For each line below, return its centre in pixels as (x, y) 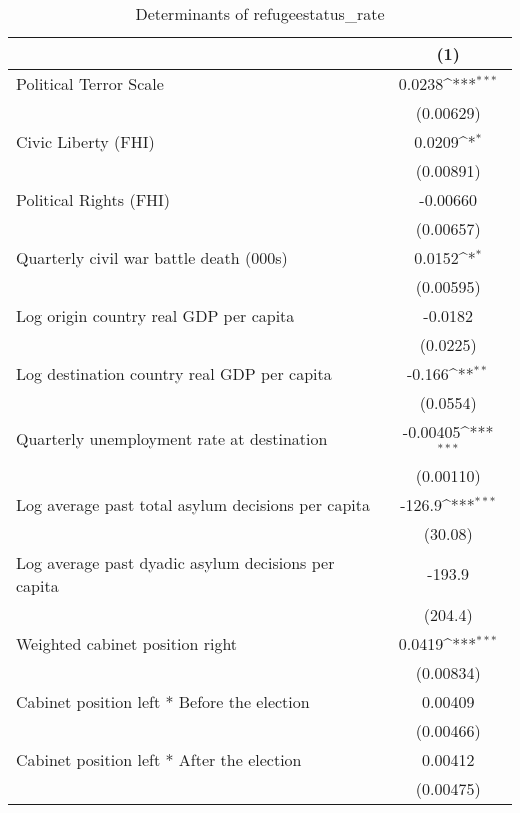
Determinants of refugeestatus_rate (260, 13)
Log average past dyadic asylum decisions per (175, 562)
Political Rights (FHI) (93, 199)
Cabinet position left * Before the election (163, 701)
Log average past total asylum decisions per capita (193, 504)
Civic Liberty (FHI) (85, 141)
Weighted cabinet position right (127, 643)
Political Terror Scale (90, 83)
